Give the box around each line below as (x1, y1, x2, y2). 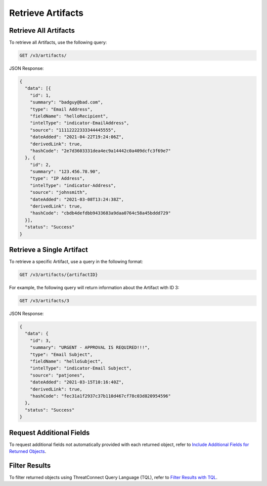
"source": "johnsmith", (30, 190, 88, 195)
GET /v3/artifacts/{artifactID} (19, 272, 98, 277)
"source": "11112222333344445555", (30, 127, 116, 133)
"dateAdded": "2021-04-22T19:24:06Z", (30, 134, 124, 140)
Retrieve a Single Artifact (9, 246, 89, 254)
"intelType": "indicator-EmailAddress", (30, 120, 130, 126)
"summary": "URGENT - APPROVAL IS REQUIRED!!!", (30, 345, 150, 350)
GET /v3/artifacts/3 (19, 298, 69, 304)
